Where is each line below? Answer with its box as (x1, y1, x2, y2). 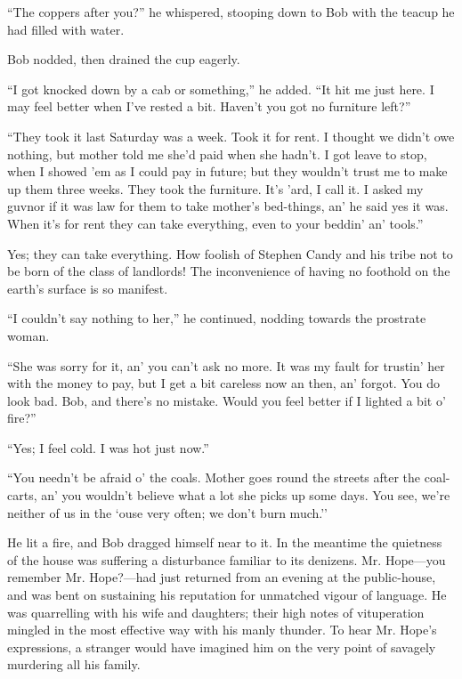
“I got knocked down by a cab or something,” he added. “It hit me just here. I (7, 79, 434, 98)
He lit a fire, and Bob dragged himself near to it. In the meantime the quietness (7, 533, 442, 552)
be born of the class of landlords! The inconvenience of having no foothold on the (7, 262, 450, 280)
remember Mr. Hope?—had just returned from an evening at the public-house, (7, 568, 436, 586)
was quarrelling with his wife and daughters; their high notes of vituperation (7, 602, 425, 621)
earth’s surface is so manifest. (7, 279, 168, 297)
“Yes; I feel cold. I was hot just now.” (7, 438, 209, 457)
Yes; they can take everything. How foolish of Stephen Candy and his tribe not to (7, 244, 453, 263)
